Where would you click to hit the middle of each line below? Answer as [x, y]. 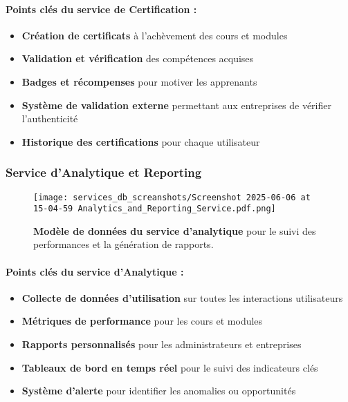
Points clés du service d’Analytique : [95, 271]
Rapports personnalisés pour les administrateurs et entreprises [162, 344]
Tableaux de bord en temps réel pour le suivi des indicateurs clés [170, 367]
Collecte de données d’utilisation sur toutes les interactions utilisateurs [182, 297]
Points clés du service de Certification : [101, 9]
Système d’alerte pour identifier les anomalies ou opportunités [159, 391]
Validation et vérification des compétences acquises [138, 58]
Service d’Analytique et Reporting [104, 172]
